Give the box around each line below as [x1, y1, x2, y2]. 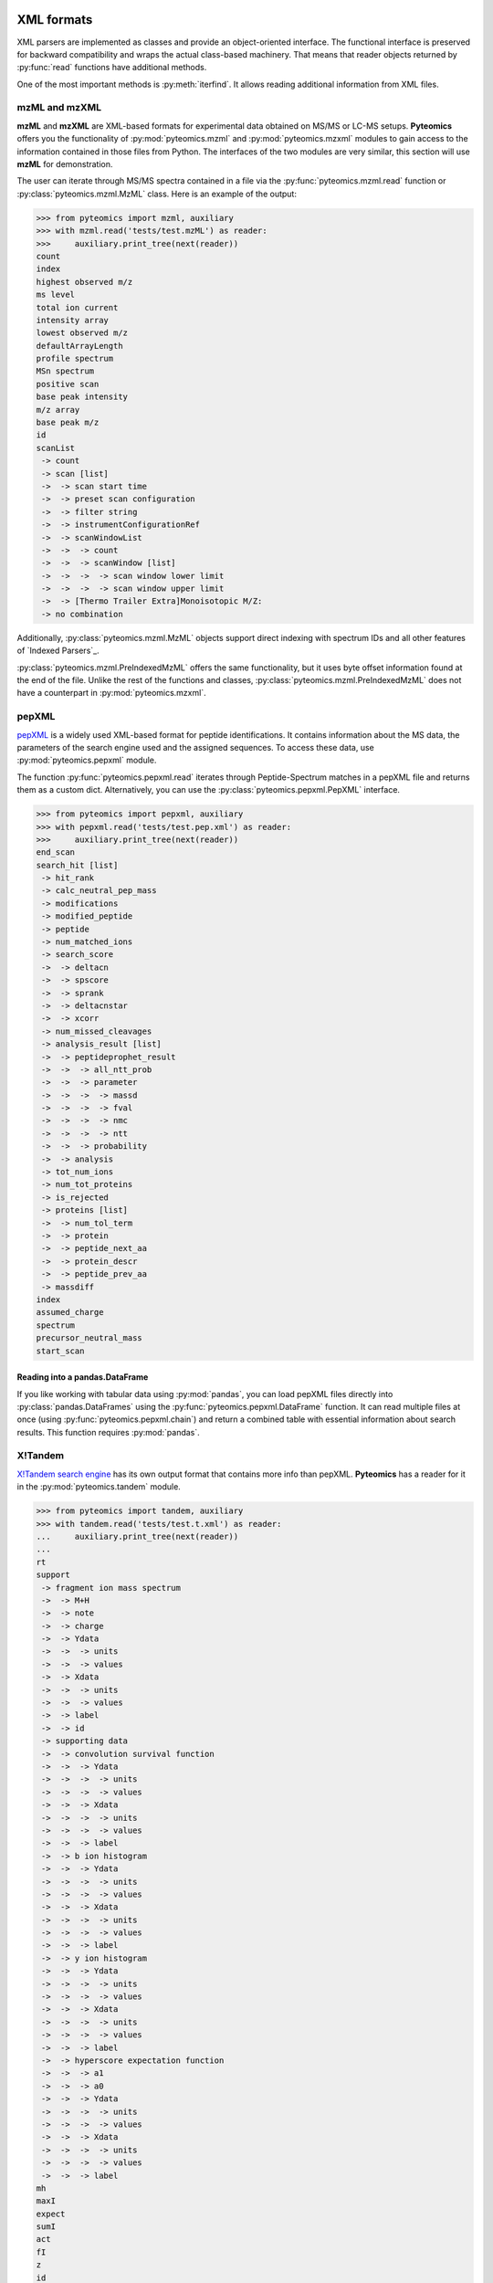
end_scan [36, 847, 76, 857]
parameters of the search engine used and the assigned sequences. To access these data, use [16, 742, 374, 752]
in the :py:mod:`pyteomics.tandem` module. [16, 1481, 182, 1492]
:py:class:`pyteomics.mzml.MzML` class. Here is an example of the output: [16, 188, 297, 199]
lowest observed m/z [36, 328, 128, 338]
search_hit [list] [36, 859, 119, 870]
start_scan [36, 1345, 85, 1356]
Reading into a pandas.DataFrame [16, 1372, 149, 1383]
